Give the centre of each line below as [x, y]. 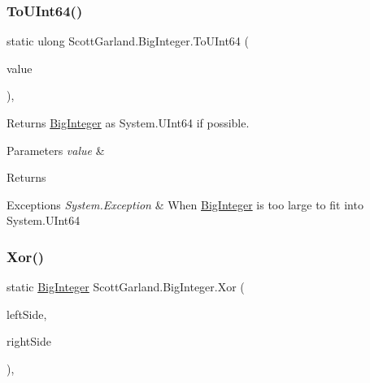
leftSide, [27, 314]
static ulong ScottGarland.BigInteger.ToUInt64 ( [128, 41]
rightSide [29, 341]
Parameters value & [56, 150]
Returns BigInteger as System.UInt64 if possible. [128, 123]
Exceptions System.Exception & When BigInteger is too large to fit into [185, 204]
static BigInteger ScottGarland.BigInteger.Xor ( [126, 287]
